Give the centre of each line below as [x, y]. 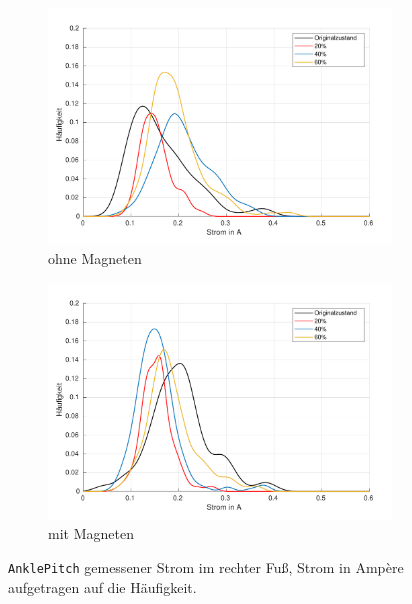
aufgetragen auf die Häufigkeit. [102, 586]
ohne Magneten [95, 258]
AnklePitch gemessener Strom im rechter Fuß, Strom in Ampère [206, 567]
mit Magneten [91, 533]
